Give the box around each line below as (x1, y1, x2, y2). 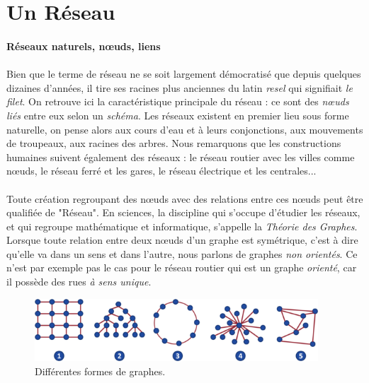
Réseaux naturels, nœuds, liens (6, 38, 161, 53)
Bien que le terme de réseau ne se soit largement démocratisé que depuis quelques (6, 66, 361, 81)
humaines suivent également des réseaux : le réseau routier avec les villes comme (6, 149, 355, 164)
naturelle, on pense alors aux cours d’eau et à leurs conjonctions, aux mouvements (6, 122, 363, 136)
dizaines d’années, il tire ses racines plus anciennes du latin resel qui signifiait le (6, 80, 353, 95)
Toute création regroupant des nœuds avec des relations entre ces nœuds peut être (6, 191, 363, 206)
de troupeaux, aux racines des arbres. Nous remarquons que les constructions (6, 136, 341, 151)
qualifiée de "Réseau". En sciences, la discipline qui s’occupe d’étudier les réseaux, (6, 205, 361, 220)
